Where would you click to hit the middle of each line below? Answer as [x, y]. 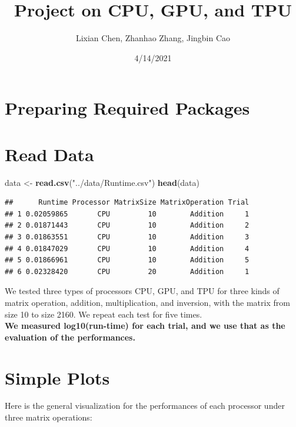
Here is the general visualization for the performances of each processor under [145, 406]
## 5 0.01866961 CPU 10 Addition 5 [127, 260]
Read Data [49, 154]
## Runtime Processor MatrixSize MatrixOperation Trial [127, 203]
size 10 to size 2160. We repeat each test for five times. [104, 314]
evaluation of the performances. [70, 337]
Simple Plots [57, 377]
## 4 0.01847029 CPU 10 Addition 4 [127, 248]
